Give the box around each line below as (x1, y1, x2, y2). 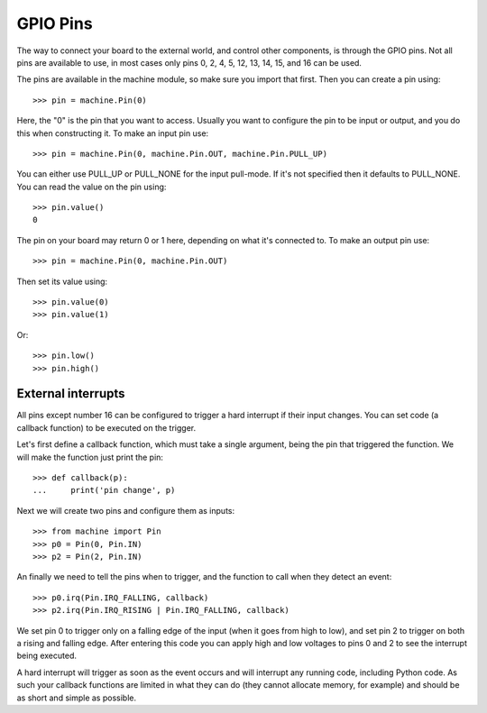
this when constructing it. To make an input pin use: (16, 127, 209, 139)
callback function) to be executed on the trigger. (16, 422, 197, 433)
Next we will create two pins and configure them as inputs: (16, 505, 234, 516)
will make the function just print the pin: (16, 452, 164, 462)
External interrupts (16, 386, 125, 401)
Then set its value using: (16, 276, 108, 287)
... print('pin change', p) (32, 485, 176, 496)
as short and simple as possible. (16, 692, 137, 703)
